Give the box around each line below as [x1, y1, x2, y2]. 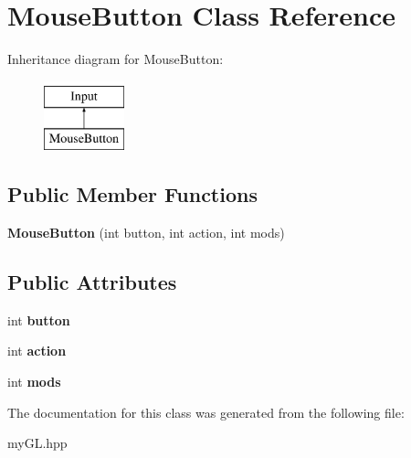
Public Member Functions [7, 180, 258, 208]
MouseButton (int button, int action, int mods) [7, 223, 285, 242]
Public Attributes [7, 268, 177, 296]
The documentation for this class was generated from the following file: [7, 402, 405, 421]
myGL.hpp [7, 433, 68, 453]
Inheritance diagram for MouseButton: [7, 49, 224, 69]
